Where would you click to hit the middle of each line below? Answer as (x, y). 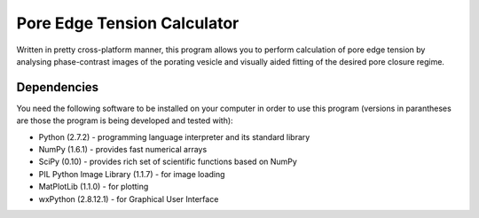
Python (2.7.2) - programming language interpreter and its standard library (174, 136)
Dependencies (58, 87)
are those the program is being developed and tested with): (125, 121)
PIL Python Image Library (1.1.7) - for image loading (132, 174)
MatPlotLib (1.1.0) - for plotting (94, 187)
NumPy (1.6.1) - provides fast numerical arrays (123, 150)
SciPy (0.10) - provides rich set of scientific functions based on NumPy (168, 162)
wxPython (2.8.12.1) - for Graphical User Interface (129, 199)
